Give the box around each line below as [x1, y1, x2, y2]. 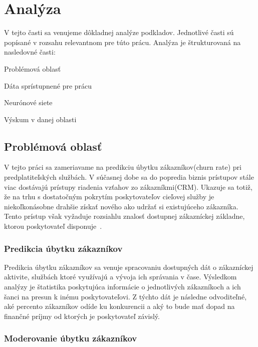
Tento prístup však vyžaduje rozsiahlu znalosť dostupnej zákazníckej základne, [4, 211, 245, 221]
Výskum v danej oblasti [4, 114, 77, 124]
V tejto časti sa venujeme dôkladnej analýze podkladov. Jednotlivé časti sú [4, 27, 234, 38]
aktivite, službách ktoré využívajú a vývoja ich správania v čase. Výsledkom [4, 271, 237, 282]
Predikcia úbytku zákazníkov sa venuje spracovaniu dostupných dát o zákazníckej [4, 261, 253, 272]
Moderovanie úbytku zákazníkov [4, 332, 137, 344]
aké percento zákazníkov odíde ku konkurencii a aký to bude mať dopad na [4, 301, 235, 311]
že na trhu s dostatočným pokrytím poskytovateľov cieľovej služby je [4, 191, 214, 202]
